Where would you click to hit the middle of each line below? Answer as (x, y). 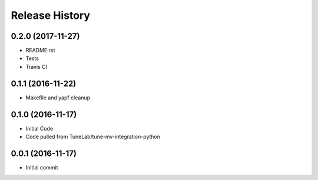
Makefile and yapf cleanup (58, 98)
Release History (51, 15)
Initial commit (42, 167)
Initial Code (39, 128)
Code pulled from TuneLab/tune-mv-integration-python (93, 137)
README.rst (40, 51)
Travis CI (36, 66)
